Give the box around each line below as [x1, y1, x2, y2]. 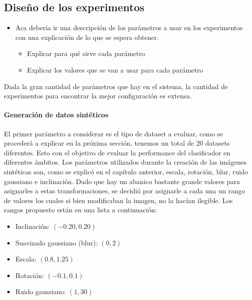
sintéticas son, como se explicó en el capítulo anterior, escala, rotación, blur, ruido [4, 166, 248, 176]
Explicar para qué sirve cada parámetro [27, 48, 145, 58]
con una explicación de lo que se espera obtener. [15, 32, 159, 42]
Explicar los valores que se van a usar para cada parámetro [27, 64, 203, 75]
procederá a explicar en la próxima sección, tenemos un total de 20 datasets [4, 138, 230, 148]
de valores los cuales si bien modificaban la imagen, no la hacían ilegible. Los [4, 195, 233, 205]
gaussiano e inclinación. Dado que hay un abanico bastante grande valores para [4, 176, 240, 186]
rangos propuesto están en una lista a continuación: [4, 205, 157, 215]
